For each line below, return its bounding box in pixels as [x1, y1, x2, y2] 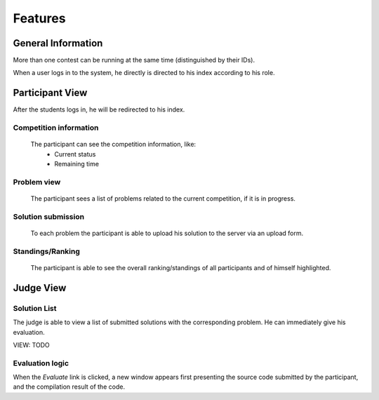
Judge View [13, 281, 67, 294]
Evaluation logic [13, 358, 69, 368]
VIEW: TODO [13, 340, 51, 349]
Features [13, 11, 66, 26]
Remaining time [54, 160, 100, 168]
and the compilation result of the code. [13, 382, 126, 391]
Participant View [13, 87, 88, 99]
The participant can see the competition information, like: [30, 140, 197, 149]
